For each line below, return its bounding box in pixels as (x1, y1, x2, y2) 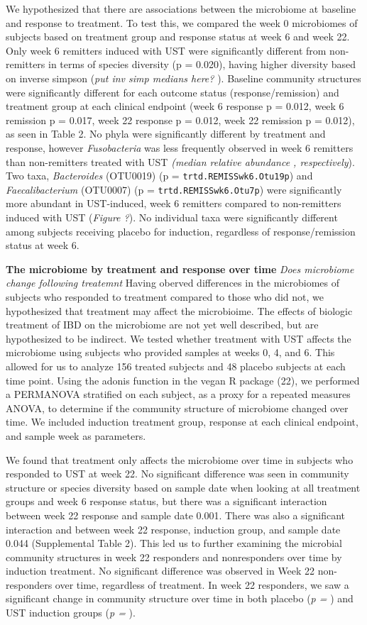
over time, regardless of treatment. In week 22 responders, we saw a (55, 577, 349, 592)
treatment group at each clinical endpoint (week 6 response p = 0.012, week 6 (6, 99, 344, 114)
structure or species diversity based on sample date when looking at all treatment (6, 480, 361, 494)
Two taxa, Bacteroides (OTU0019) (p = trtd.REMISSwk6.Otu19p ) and (6, 168, 313, 183)
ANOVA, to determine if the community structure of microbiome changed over (6, 400, 349, 415)
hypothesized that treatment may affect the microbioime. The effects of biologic (6, 303, 353, 318)
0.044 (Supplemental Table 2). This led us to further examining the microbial (6, 536, 342, 551)
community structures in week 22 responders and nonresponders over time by (6, 549, 342, 564)
